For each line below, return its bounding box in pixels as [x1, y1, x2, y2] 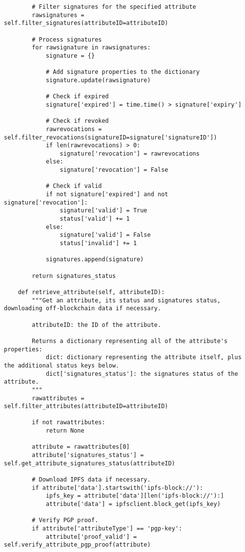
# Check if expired [45, 93, 109, 100]
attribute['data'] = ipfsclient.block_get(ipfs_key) [45, 501, 221, 508]
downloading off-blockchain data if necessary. [4, 305, 162, 312]
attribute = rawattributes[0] [32, 443, 130, 451]
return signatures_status [32, 272, 116, 279]
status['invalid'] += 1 [60, 240, 137, 247]
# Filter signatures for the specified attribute [32, 3, 196, 10]
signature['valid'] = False [60, 231, 151, 239]
